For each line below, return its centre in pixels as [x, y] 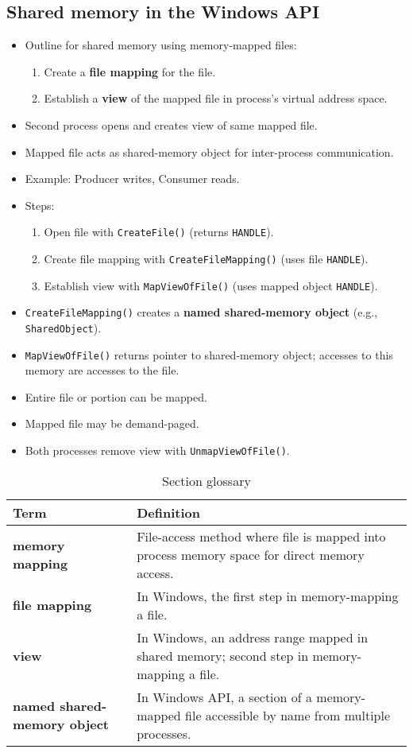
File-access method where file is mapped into [261, 536]
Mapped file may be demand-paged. [112, 423]
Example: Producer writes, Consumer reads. [132, 179]
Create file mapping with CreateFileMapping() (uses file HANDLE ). [206, 259]
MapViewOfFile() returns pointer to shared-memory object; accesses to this [209, 354]
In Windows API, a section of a [225, 697]
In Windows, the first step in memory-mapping [268, 596]
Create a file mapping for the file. [130, 71]
